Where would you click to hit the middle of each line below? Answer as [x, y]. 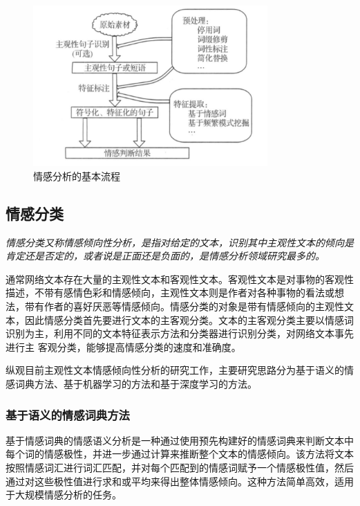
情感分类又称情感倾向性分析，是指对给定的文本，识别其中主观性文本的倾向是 [180, 242]
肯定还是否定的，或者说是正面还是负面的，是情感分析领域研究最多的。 [165, 256]
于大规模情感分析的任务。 [64, 495]
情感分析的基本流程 [77, 175]
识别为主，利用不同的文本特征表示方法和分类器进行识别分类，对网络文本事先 [180, 333]
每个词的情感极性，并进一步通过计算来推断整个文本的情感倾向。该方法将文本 [180, 454]
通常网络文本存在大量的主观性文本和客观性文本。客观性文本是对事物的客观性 [180, 279]
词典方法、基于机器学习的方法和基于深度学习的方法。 [136, 384]
